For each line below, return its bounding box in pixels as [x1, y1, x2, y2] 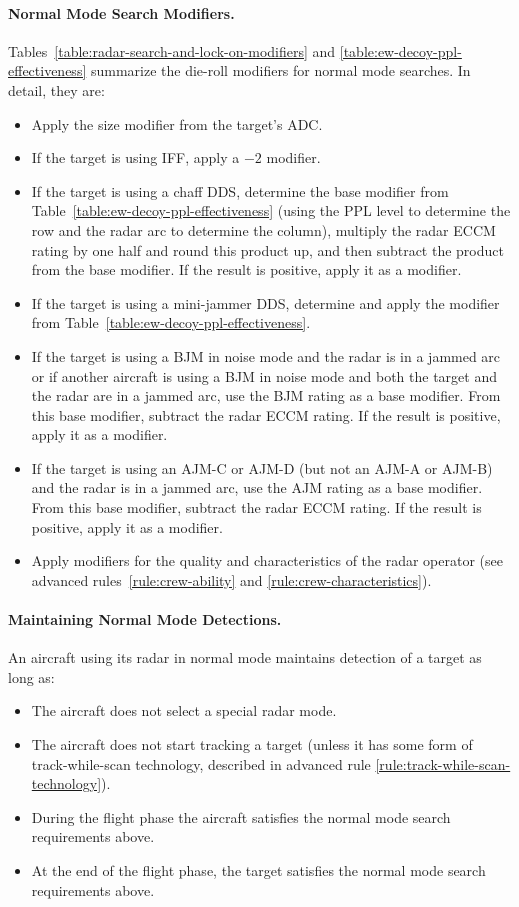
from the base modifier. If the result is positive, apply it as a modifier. [31, 259, 462, 280]
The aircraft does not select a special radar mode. [31, 700, 337, 721]
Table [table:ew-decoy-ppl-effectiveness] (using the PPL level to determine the [31, 200, 511, 221]
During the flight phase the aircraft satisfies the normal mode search [31, 806, 451, 827]
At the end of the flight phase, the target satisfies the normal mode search [31, 860, 486, 880]
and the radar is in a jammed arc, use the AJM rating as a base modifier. [31, 477, 483, 498]
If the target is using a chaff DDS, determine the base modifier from [31, 180, 449, 201]
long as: [8, 666, 55, 687]
